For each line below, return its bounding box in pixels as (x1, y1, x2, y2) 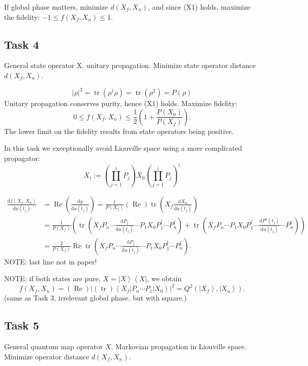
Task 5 (4, 317, 39, 333)
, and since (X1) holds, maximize (147, 2, 251, 12)
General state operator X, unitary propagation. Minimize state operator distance (4, 60, 256, 71)
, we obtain (147, 273, 182, 284)
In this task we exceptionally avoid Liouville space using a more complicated (4, 143, 242, 153)
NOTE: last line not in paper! (4, 256, 97, 267)
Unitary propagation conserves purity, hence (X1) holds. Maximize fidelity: (4, 98, 237, 109)
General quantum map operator (4, 341, 103, 352)
